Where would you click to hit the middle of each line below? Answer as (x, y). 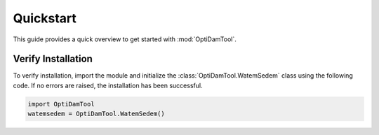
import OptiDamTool (61, 104)
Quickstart (45, 18)
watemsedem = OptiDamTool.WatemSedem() (96, 114)
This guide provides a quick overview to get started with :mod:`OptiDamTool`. (125, 39)
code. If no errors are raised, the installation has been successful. (108, 85)
